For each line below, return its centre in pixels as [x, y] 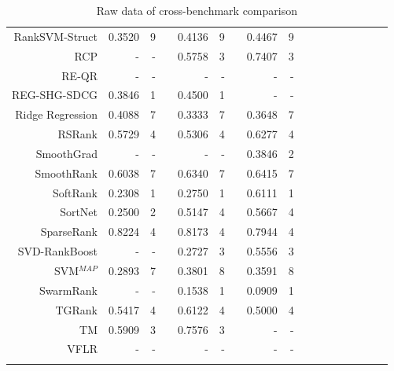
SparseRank [69, 231]
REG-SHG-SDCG [55, 95]
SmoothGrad [67, 153]
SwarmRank [68, 290]
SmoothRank [66, 173]
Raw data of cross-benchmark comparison [197, 10]
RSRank [78, 134]
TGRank [77, 309]
